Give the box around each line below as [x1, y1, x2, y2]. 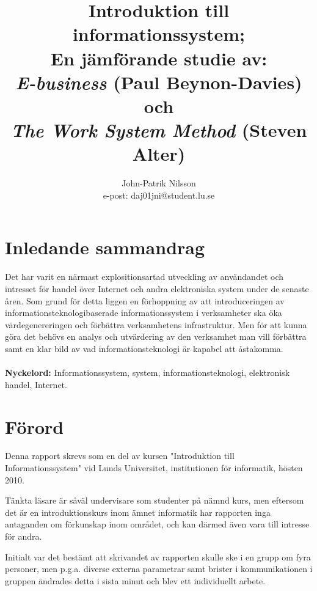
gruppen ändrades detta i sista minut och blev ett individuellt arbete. [5, 574, 266, 587]
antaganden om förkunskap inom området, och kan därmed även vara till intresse [5, 518, 310, 530]
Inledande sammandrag [5, 235, 205, 260]
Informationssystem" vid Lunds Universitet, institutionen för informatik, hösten [5, 461, 303, 474]
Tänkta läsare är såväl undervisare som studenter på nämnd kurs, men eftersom [5, 494, 304, 507]
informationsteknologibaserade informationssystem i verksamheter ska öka [5, 306, 282, 319]
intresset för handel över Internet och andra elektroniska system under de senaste [5, 282, 309, 295]
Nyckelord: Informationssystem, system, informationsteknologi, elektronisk [5, 366, 290, 379]
